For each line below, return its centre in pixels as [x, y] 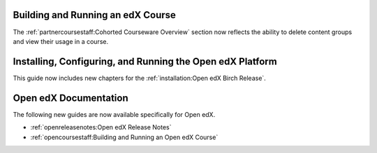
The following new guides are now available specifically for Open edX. [114, 114]
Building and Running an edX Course [94, 15]
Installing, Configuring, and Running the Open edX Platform [145, 62]
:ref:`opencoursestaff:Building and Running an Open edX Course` [124, 137]
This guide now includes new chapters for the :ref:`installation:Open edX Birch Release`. [140, 78]
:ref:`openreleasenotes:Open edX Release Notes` [101, 127]
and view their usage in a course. [60, 41]
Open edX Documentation [71, 98]
